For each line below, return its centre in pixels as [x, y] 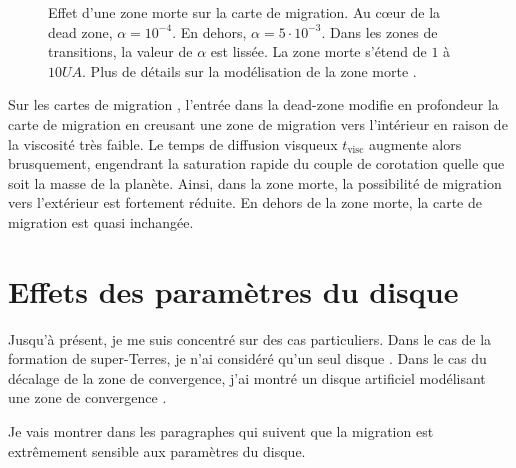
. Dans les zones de [379, 31]
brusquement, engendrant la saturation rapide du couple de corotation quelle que [256, 163]
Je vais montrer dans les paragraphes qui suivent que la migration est [221, 431]
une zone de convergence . [87, 397]
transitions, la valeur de [120, 51]
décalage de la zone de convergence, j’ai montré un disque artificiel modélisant [247, 377]
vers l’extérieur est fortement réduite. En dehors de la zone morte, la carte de [245, 202]
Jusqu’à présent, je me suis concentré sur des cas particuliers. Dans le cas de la [250, 338]
